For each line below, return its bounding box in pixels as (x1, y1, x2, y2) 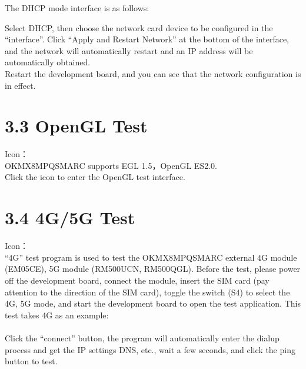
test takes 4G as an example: (5, 308, 109, 321)
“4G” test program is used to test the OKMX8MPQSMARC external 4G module (5, 251, 297, 263)
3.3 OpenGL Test (5, 114, 148, 138)
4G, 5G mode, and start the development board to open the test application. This (5, 297, 301, 310)
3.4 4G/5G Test (5, 205, 135, 230)
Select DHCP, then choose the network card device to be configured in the (5, 21, 273, 34)
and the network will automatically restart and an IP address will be (5, 44, 253, 56)
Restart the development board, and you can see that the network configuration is (5, 67, 301, 79)
